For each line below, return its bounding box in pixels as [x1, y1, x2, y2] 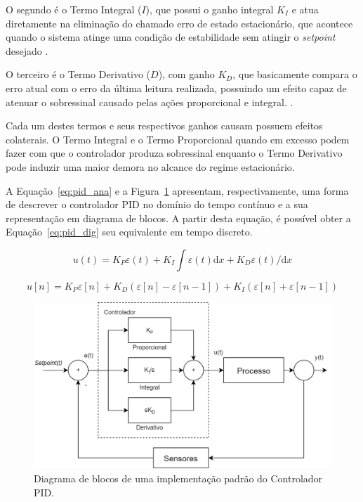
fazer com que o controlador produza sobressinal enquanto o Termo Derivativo [6, 146, 343, 160]
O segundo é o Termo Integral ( [6, 2, 142, 16]
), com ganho [158, 67, 215, 82]
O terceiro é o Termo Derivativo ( [6, 67, 151, 82]
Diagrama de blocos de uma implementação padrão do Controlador [34, 470, 323, 485]
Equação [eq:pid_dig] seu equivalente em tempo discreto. [6, 224, 253, 239]
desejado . [6, 43, 48, 58]
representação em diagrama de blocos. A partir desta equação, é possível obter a [6, 210, 351, 225]
